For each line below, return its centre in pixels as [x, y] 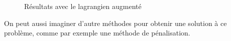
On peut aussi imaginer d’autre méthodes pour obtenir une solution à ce [115, 23]
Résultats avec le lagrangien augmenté [83, 6]
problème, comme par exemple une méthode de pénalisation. [97, 33]
